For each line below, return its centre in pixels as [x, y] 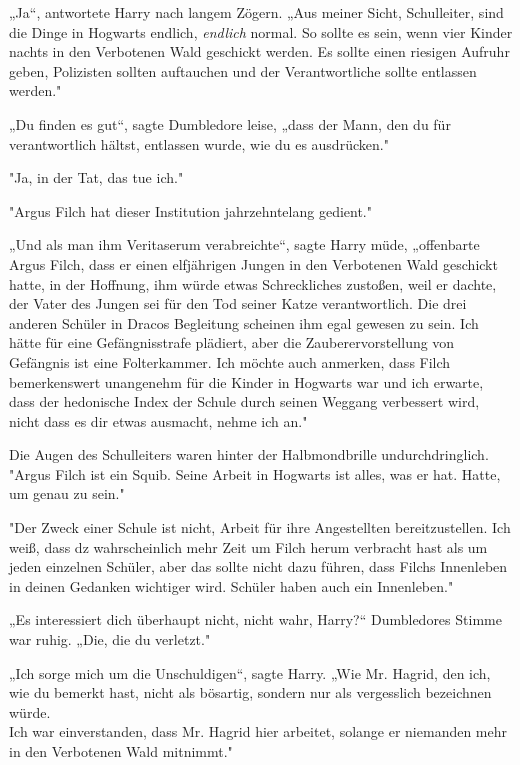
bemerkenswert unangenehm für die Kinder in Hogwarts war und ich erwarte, [246, 381]
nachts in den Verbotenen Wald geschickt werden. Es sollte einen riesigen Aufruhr [259, 51]
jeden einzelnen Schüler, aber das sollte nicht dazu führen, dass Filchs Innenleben [258, 566]
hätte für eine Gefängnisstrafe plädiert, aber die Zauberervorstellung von [232, 342]
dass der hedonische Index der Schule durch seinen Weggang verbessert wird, [244, 401]
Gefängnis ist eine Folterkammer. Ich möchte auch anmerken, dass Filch [230, 361]
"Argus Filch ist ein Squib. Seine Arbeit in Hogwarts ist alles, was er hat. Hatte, [255, 473]
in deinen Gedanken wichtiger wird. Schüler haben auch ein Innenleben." [231, 585]
